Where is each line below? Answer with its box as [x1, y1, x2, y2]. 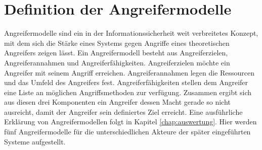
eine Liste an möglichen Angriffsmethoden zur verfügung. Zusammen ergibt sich [4, 87, 252, 97]
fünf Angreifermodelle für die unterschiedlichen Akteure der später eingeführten [4, 126, 251, 137]
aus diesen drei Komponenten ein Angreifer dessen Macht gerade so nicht [4, 97, 231, 107]
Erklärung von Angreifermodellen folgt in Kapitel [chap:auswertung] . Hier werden [4, 116, 257, 127]
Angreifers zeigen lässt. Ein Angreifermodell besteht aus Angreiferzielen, [4, 47, 228, 58]
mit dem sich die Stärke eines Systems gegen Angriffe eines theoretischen [4, 37, 230, 48]
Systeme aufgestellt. [4, 136, 66, 146]
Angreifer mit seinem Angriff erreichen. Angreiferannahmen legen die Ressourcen [4, 67, 254, 78]
